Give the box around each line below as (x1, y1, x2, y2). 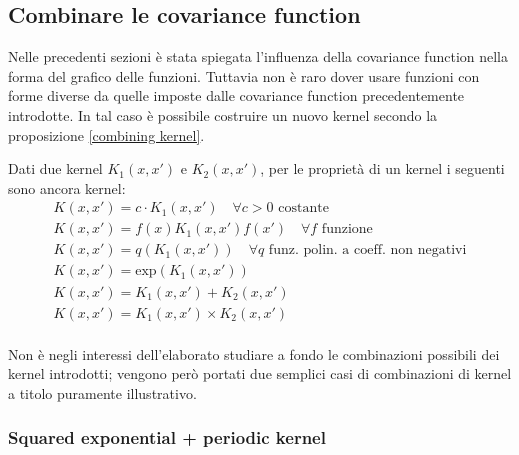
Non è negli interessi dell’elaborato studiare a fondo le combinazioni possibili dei (8, 343, 500, 364)
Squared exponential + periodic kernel (8, 425, 326, 450)
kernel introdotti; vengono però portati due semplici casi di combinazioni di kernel (8, 363, 512, 384)
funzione (321, 222, 373, 237)
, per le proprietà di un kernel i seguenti (260, 158, 505, 179)
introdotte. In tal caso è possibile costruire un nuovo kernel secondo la (8, 104, 438, 125)
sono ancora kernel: (8, 177, 126, 198)
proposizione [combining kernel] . (8, 124, 205, 145)
